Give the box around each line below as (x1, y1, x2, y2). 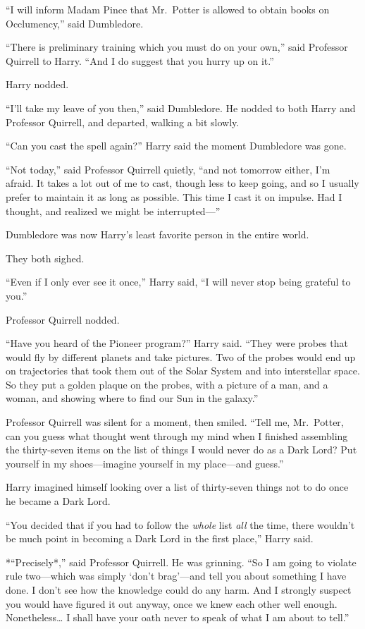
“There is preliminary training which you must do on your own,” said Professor (6, 39, 348, 54)
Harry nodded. (6, 77, 69, 92)
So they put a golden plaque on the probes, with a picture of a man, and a (6, 377, 328, 391)
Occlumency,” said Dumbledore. (6, 16, 144, 30)
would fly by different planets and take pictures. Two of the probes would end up (6, 349, 356, 364)
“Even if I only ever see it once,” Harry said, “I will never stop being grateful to (6, 274, 351, 289)
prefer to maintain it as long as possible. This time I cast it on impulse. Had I (6, 189, 342, 204)
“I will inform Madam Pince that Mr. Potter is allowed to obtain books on (6, 2, 330, 16)
